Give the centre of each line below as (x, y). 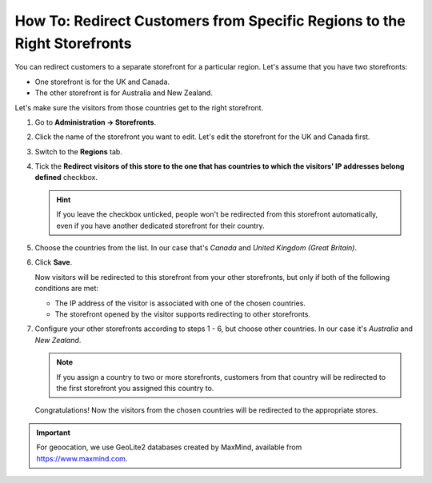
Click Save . (54, 262)
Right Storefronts (73, 43)
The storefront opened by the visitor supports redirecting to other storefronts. (183, 314)
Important (54, 433)
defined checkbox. (66, 178)
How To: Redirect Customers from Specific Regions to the (210, 21)
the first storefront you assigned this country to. (135, 388)
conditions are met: (67, 289)
